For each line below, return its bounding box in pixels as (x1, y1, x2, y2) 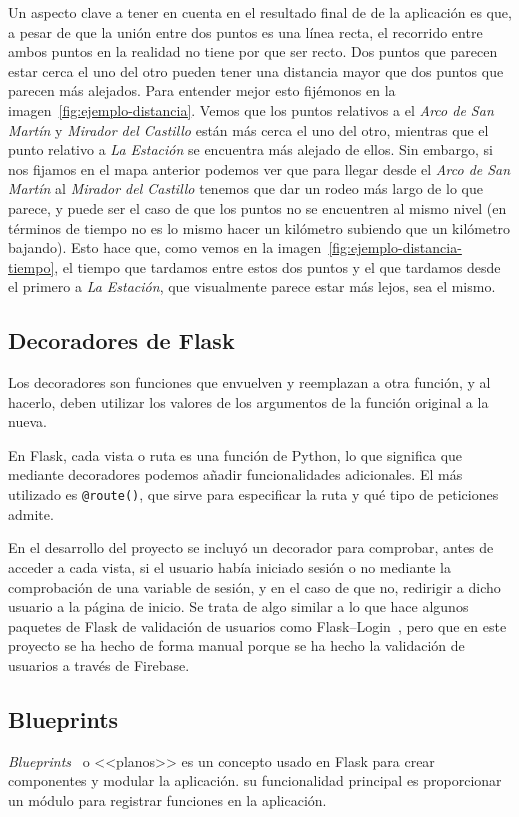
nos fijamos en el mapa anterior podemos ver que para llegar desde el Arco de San (8, 158, 511, 179)
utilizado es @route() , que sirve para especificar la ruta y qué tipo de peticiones (8, 484, 499, 505)
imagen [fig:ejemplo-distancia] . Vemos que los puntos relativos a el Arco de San (8, 99, 494, 120)
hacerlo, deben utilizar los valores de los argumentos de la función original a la (8, 391, 489, 412)
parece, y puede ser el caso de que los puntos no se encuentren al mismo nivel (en (8, 197, 507, 218)
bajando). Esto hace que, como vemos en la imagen (8, 237, 322, 258)
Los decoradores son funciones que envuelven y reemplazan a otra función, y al (8, 372, 491, 393)
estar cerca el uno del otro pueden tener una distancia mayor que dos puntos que (8, 60, 504, 81)
